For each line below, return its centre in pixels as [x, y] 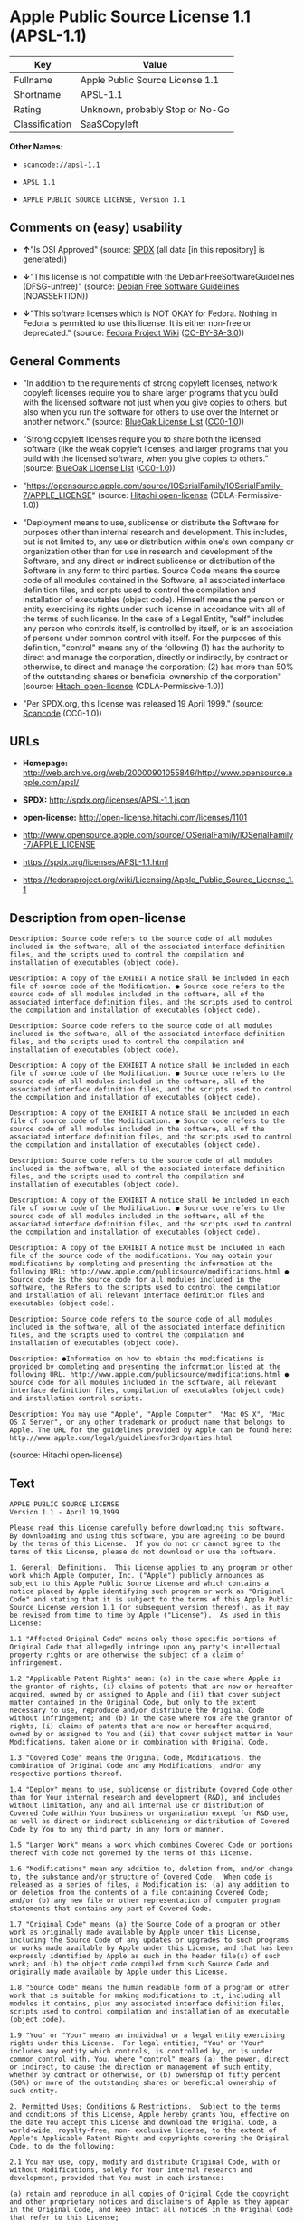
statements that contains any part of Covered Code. [111, 1909]
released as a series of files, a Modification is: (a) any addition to [149, 1885]
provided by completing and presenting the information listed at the [145, 1367]
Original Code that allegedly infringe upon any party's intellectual [145, 1647]
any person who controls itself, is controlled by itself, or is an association [158, 628]
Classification [43, 124]
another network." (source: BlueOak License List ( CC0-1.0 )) [133, 421]
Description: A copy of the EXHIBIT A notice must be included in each [147, 1248]
